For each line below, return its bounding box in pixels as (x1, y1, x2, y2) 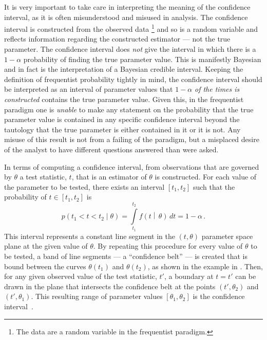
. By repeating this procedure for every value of (93, 241, 243, 251)
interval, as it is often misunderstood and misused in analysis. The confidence (4, 11, 248, 22)
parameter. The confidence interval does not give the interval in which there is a (4, 44, 256, 54)
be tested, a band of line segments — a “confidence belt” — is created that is (4, 251, 248, 262)
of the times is (195, 84, 240, 94)
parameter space (201, 230, 253, 241)
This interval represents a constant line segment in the (4, 230, 175, 241)
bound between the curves (4, 261, 86, 271)
